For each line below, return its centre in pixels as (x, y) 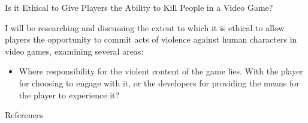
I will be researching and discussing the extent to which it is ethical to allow (145, 27)
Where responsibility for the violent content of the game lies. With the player (161, 71)
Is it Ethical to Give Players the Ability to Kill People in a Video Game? (139, 7)
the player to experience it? (69, 94)
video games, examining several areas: (74, 51)
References (24, 115)
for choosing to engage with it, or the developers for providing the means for (159, 82)
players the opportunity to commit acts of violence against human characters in (151, 39)
